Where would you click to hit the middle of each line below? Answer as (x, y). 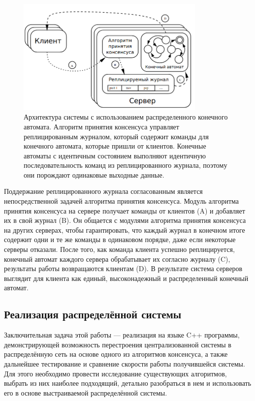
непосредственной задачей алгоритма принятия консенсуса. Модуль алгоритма (122, 201)
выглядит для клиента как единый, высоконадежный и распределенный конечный (126, 278)
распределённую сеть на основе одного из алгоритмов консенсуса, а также (116, 354)
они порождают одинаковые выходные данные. (94, 174)
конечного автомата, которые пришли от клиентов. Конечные (115, 146)
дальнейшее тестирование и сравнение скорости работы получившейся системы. (125, 364)
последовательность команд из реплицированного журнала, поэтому (126, 165)
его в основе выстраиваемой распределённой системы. (86, 392)
